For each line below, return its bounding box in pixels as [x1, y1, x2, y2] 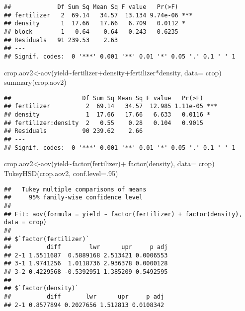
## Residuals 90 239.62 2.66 [4, 127, 143, 135]
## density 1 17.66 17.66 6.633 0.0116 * [4, 111, 211, 119]
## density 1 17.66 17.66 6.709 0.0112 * [4, 20, 186, 27]
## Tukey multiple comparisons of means [4, 186, 147, 193]
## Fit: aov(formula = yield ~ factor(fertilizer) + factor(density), [4, 210, 243, 218]
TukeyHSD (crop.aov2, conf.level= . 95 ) [4, 168, 118, 178]
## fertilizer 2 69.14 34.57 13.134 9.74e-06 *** [4, 11, 193, 19]
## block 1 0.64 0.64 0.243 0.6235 [4, 28, 178, 35]
